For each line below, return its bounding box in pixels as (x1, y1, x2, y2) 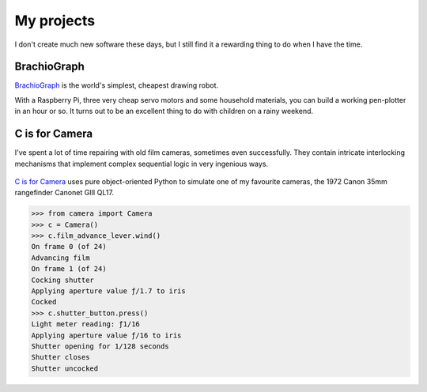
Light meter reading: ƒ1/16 (31, 320, 140, 329)
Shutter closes (31, 352, 90, 362)
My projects (14, 12, 95, 29)
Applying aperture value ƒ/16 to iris (31, 330, 182, 340)
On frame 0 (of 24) (31, 242, 107, 251)
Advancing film (31, 253, 90, 262)
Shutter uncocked (31, 364, 99, 373)
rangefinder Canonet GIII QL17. (14, 188, 115, 198)
